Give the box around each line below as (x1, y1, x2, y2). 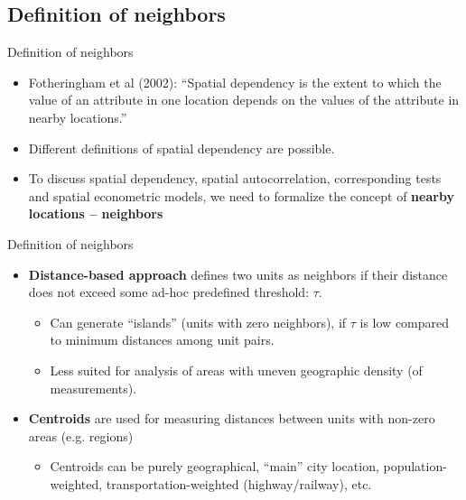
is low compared (359, 312, 450, 331)
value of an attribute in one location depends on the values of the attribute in (28, 90, 460, 109)
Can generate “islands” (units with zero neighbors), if (50, 312, 347, 331)
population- (383, 457, 447, 476)
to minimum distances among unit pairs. (50, 330, 275, 349)
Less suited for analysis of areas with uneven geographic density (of (50, 360, 423, 379)
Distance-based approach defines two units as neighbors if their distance (28, 264, 448, 283)
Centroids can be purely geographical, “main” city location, (50, 457, 379, 476)
